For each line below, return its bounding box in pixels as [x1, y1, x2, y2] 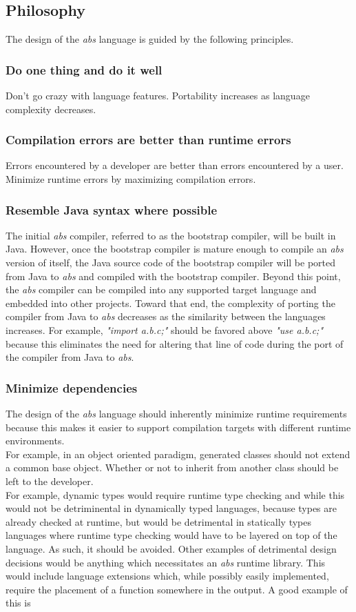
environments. [6, 433, 65, 448]
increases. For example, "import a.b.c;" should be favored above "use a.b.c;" [6, 322, 324, 337]
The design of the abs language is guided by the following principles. [6, 32, 294, 46]
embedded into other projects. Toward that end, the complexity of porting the [6, 295, 335, 310]
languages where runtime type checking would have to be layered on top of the [6, 528, 337, 542]
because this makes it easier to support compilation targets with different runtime [6, 419, 351, 434]
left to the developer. [6, 473, 94, 488]
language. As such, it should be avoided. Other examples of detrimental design [6, 541, 337, 555]
